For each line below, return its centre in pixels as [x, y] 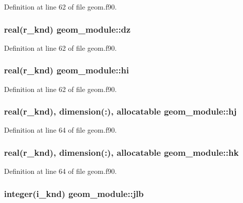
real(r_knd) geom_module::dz [67, 29]
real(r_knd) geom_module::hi [67, 70]
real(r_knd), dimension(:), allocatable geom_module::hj [120, 111]
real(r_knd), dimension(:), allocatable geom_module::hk [121, 152]
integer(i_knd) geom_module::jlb [74, 193]
